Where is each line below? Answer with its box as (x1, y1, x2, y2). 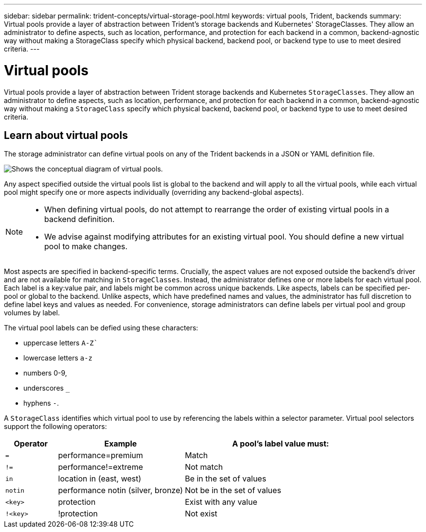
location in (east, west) (58, 474, 142, 484)
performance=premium (58, 450, 143, 461)
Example (104, 439, 137, 449)
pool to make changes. (44, 241, 128, 252)
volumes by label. (4, 309, 60, 317)
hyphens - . (23, 399, 59, 408)
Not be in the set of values (185, 485, 282, 496)
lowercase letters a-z (23, 354, 93, 362)
